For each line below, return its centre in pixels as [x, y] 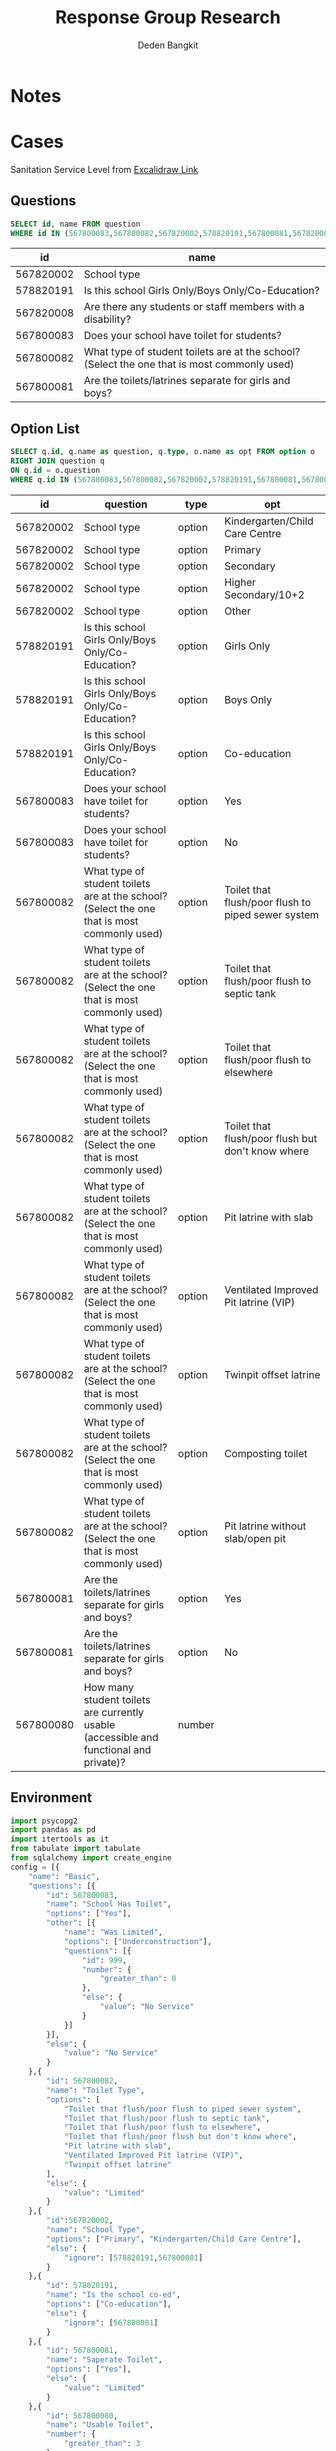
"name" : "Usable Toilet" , [100, 2425]
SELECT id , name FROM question [75, 224]
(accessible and [121, 1737]
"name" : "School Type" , [95, 2230]
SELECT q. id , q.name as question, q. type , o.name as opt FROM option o [162, 452]
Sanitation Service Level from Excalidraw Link [104, 169]
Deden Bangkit [168, 45]
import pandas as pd [53, 1830]
